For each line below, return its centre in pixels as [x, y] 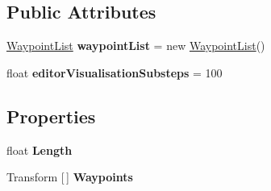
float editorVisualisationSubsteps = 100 [115, 72]
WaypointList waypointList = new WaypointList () [136, 46]
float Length [40, 149]
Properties [51, 116]
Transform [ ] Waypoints [70, 177]
